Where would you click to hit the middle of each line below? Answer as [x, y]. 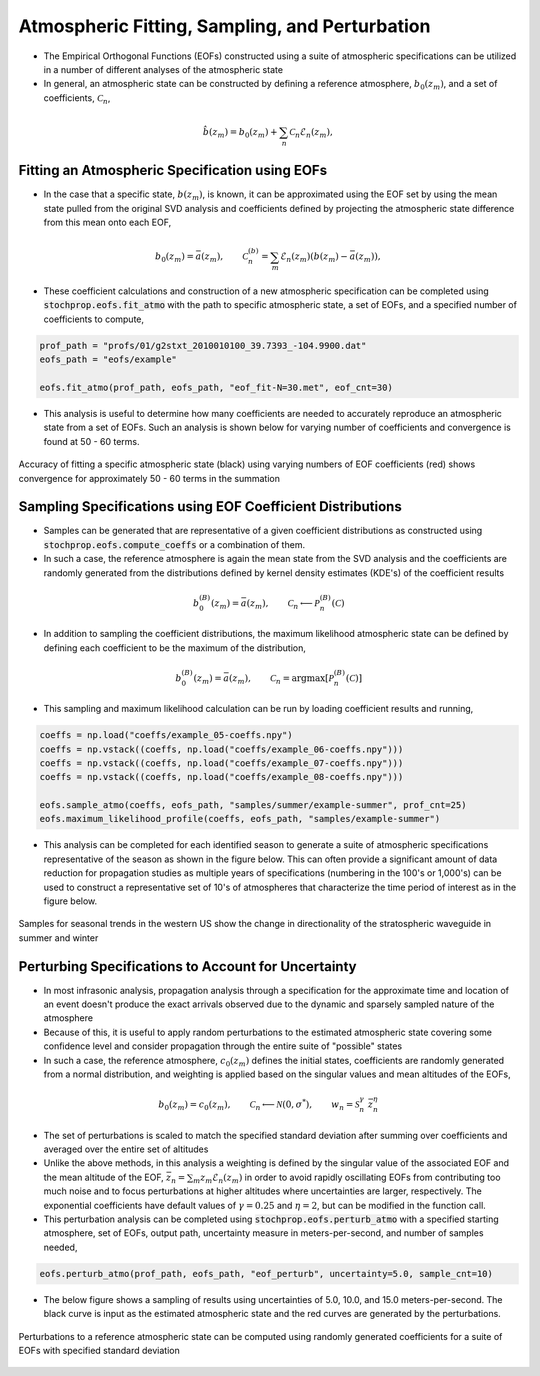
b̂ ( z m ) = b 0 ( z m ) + [240, 133]
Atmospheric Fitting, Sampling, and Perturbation [224, 26]
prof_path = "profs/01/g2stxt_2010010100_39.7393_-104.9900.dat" [203, 345]
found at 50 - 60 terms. [91, 441]
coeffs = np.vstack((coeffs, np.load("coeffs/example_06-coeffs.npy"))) [221, 749]
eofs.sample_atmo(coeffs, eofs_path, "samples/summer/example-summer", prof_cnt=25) [253, 805]
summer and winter [58, 937]
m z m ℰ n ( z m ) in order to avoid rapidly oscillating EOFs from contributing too [347, 1178]
